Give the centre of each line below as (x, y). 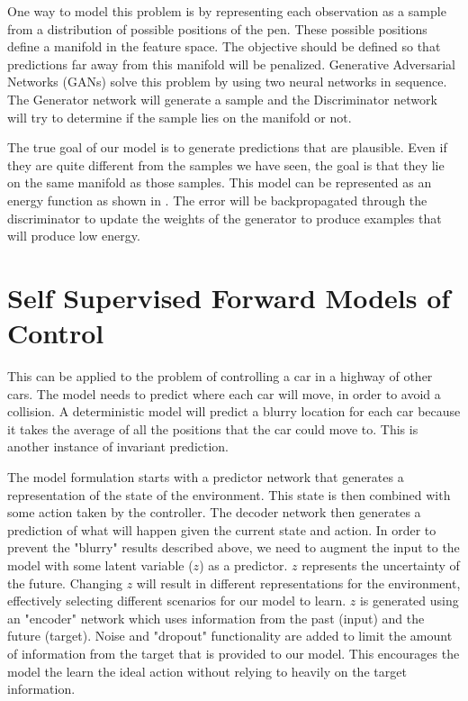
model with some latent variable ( (100, 564)
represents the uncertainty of (381, 564)
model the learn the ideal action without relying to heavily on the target (207, 671)
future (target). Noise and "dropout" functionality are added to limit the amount (230, 636)
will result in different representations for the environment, (298, 583)
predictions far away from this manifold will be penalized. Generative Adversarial (231, 64)
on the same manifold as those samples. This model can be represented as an (220, 182)
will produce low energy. (74, 236)
